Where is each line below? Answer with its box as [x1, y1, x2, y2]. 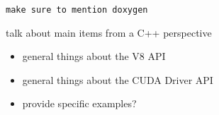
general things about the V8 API [22, 49, 166, 63]
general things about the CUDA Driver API [22, 72, 213, 87]
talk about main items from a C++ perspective [6, 25, 212, 40]
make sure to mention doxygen [6, 5, 148, 15]
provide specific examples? [22, 96, 137, 111]
